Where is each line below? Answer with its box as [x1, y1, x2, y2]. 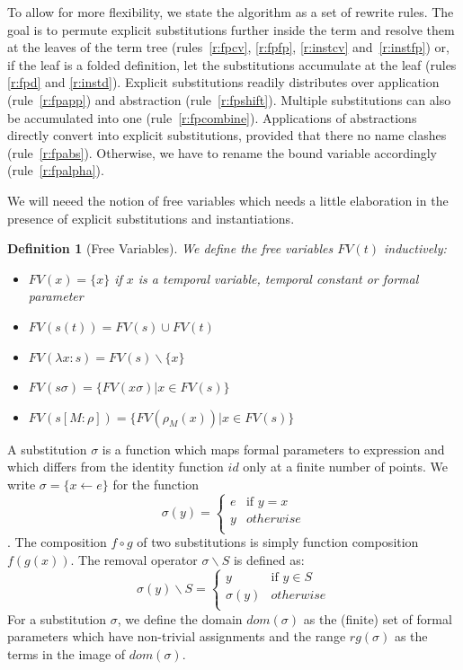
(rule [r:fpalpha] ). [7, 161, 104, 180]
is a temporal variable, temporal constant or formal [138, 269, 419, 287]
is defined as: [233, 550, 305, 569]
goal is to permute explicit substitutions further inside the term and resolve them [7, 20, 455, 39]
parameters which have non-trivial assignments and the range [7, 627, 346, 646]
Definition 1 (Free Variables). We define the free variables [7, 239, 334, 258]
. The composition [7, 533, 107, 551]
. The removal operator [70, 550, 198, 569]
